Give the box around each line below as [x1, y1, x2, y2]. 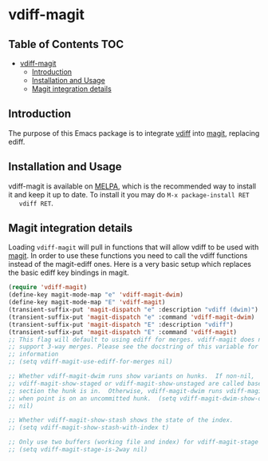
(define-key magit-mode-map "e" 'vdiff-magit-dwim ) [8, 291, 183, 299]
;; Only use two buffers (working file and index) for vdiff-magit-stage [8, 438, 259, 447]
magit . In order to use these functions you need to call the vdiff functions [8, 251, 248, 260]
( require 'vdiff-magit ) [8, 284, 88, 292]
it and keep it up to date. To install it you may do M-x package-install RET [8, 189, 250, 199]
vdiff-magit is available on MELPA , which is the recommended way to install [8, 181, 257, 191]
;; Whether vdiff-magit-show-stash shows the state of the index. [8, 416, 234, 424]
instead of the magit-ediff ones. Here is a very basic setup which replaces [8, 260, 251, 269]
